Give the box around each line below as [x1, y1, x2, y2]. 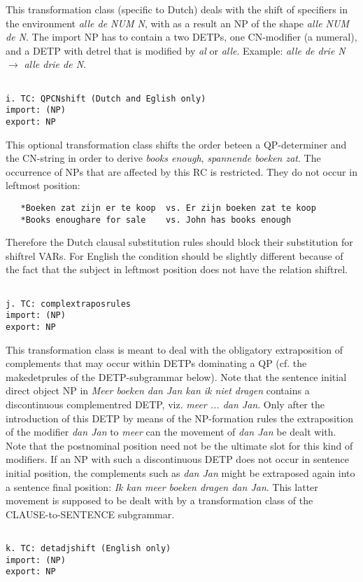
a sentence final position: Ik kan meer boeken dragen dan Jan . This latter [6, 479, 318, 494]
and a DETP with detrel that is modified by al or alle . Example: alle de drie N [6, 43, 346, 57]
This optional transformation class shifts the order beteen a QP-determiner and [6, 137, 347, 151]
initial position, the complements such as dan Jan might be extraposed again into [6, 466, 355, 480]
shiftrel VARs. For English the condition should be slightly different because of [6, 248, 343, 263]
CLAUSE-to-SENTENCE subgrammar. [6, 506, 175, 521]
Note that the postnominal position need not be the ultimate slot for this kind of [6, 438, 353, 452]
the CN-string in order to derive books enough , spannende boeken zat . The [6, 151, 321, 165]
